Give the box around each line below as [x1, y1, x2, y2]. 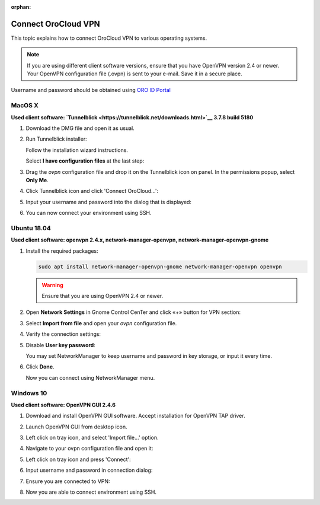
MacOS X [11, 101, 39, 110]
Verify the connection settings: [25, 331, 101, 338]
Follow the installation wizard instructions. [25, 146, 129, 154]
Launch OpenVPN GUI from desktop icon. [25, 423, 127, 430]
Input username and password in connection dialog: [25, 466, 153, 474]
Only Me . [25, 176, 49, 183]
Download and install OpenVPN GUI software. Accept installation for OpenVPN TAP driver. [25, 412, 245, 420]
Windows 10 [11, 389, 47, 397]
